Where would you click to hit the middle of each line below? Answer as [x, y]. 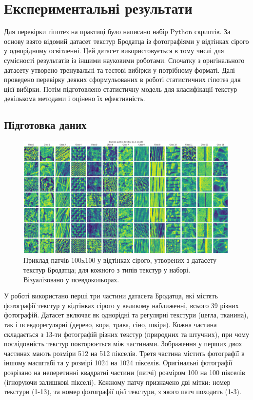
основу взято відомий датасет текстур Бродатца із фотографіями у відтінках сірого [126, 41]
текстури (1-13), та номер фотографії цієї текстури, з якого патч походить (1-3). [123, 391]
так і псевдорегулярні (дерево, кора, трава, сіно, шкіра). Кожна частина [110, 324]
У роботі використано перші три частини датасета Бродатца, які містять [111, 296]
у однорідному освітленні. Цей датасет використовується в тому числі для [114, 51]
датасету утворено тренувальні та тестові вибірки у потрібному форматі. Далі [119, 70]
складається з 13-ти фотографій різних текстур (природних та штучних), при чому [127, 334]
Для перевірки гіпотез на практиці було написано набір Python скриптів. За [117, 32]
